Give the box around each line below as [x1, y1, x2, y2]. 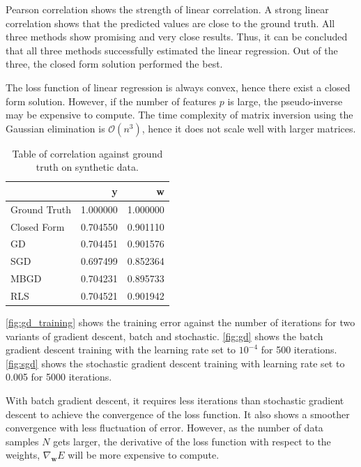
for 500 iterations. [261, 342, 337, 357]
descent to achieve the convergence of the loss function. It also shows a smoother [6, 406, 350, 421]
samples [6, 434, 39, 448]
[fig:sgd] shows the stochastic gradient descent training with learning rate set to [6, 355, 345, 370]
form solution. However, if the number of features [6, 93, 217, 108]
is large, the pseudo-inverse [227, 93, 343, 108]
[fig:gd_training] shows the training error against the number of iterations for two [6, 315, 355, 330]
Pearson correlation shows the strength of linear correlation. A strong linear [6, 2, 329, 16]
